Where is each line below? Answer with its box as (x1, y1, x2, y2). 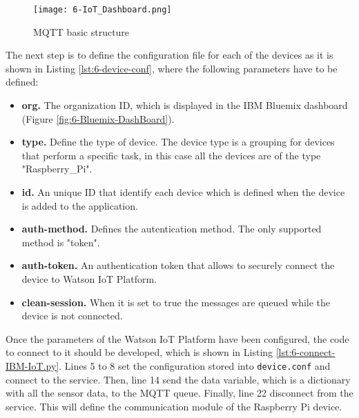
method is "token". (21, 235, 100, 249)
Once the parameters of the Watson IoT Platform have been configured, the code (6, 331, 349, 346)
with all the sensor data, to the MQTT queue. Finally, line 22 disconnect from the (6, 386, 353, 400)
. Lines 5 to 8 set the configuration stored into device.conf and (59, 358, 331, 372)
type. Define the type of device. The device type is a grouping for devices (21, 135, 335, 149)
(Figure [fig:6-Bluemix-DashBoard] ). (21, 111, 175, 126)
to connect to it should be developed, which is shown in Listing (6, 345, 273, 359)
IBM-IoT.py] (6, 358, 59, 372)
